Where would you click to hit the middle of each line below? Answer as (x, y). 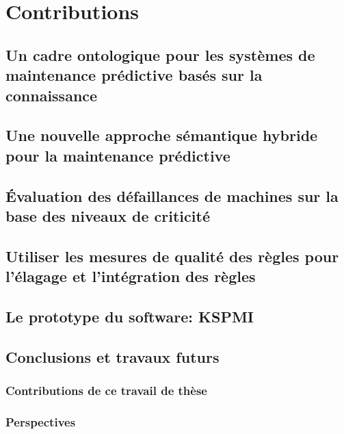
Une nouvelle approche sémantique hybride (162, 135)
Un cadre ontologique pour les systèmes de (160, 54)
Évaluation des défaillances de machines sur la (172, 195)
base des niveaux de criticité (108, 215)
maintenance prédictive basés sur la (134, 75)
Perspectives (41, 421)
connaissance (52, 95)
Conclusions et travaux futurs (113, 356)
